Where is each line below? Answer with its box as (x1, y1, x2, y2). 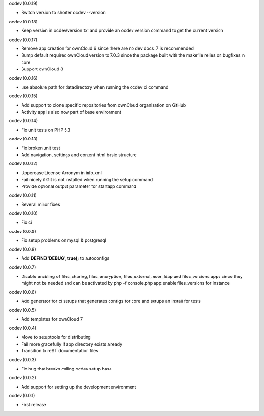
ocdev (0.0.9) (9, 228, 37, 234)
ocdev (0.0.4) (9, 325, 37, 331)
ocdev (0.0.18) (9, 19, 38, 24)
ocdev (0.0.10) (9, 210, 38, 216)
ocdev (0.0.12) (9, 161, 38, 166)
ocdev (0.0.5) (9, 307, 36, 313)
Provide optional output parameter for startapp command (21, 184, 137, 189)
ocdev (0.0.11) (9, 192, 37, 198)
